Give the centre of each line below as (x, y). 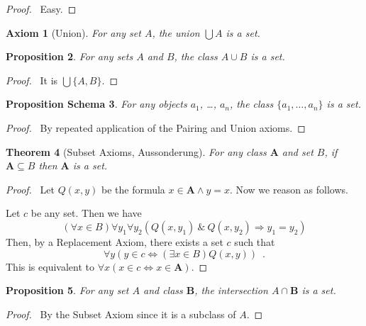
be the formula (133, 189)
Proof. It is (32, 80)
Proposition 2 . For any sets (70, 56)
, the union (176, 32)
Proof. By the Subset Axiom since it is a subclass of (121, 314)
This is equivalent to (50, 266)
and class (163, 290)
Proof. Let (30, 189)
